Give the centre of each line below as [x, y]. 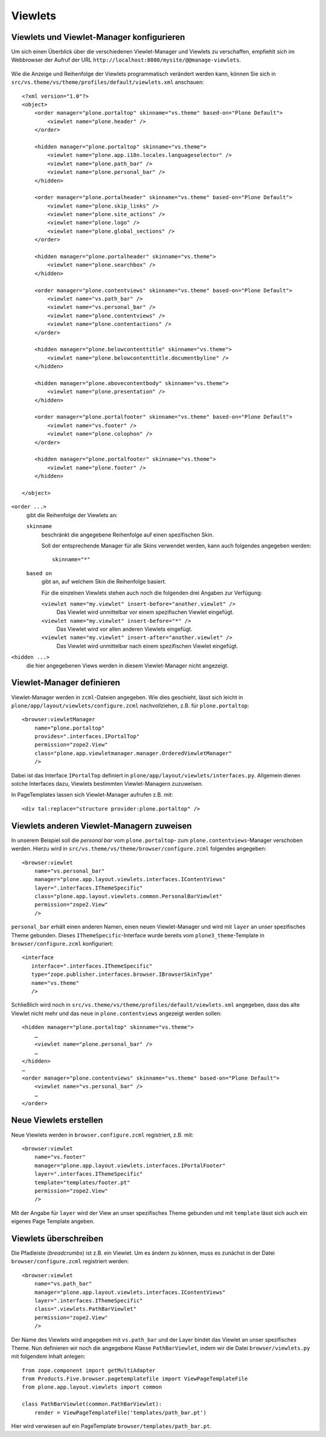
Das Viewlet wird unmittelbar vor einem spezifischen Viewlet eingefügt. [145, 612]
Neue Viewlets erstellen [57, 1120]
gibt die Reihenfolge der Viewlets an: [72, 515]
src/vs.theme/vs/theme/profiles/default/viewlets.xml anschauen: [108, 82]
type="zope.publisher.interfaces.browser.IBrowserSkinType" [122, 974]
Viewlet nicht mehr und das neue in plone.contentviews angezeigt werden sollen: [116, 1013]
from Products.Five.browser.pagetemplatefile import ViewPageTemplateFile [135, 1379]
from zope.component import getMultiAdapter [89, 1370]
